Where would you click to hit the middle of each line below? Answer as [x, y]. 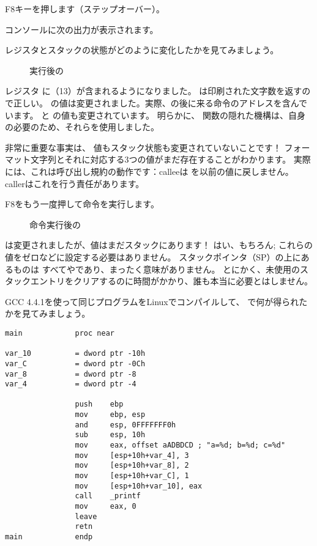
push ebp [99, 404]
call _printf [108, 496]
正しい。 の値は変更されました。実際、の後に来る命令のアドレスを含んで [160, 102]
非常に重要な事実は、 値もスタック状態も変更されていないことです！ [143, 147]
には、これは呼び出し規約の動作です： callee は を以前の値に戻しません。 [149, 171]
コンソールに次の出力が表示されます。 [82, 29]
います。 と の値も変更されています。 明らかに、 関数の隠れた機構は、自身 [155, 115]
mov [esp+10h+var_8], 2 [132, 466]
